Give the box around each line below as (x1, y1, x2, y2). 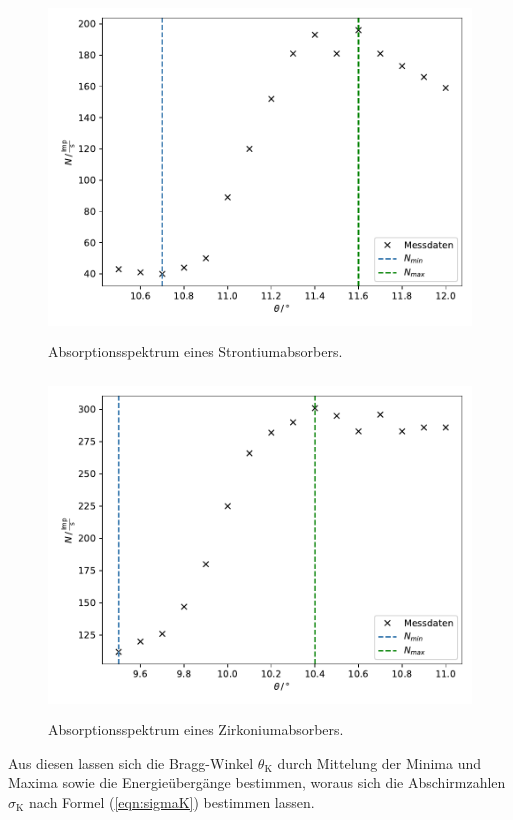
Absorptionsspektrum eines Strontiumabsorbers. (48, 340, 343, 361)
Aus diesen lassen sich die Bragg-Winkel (8, 752, 254, 773)
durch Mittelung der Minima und (277, 752, 482, 773)
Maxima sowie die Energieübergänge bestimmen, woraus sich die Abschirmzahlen (8, 772, 506, 793)
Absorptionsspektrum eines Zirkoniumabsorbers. (48, 719, 344, 740)
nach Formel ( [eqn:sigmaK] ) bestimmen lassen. (29, 791, 315, 812)
